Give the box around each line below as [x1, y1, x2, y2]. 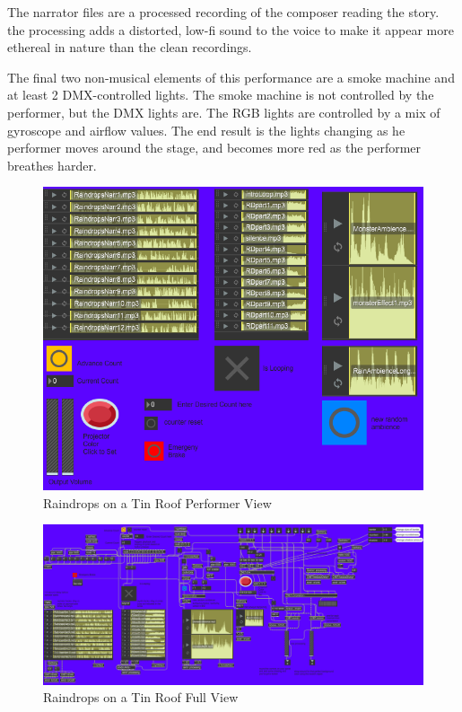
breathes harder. [7, 155, 97, 174]
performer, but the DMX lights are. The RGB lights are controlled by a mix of [7, 102, 440, 121]
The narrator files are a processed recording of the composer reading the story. [7, 3, 440, 21]
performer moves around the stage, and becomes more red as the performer [7, 138, 422, 157]
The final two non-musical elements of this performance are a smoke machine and [7, 67, 455, 86]
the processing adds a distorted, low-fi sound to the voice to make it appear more [7, 20, 454, 39]
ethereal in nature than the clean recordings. [7, 38, 252, 57]
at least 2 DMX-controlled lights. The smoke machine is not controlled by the [7, 85, 434, 104]
